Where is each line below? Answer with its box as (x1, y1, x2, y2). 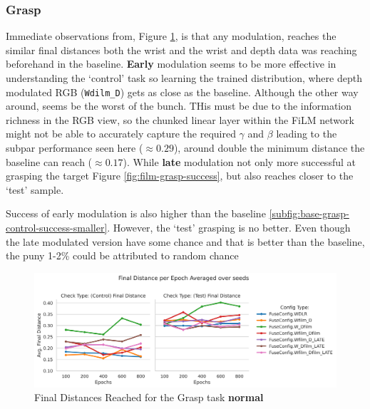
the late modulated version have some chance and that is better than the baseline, (6, 234, 365, 249)
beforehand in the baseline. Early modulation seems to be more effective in (6, 56, 336, 71)
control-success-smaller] (6, 220, 108, 234)
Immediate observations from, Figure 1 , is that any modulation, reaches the (6, 29, 336, 43)
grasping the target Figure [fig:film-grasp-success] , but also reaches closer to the (6, 168, 354, 183)
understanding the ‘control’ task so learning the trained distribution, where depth (6, 71, 362, 85)
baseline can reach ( (6, 154, 93, 169)
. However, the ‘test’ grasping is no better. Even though (107, 220, 351, 234)
